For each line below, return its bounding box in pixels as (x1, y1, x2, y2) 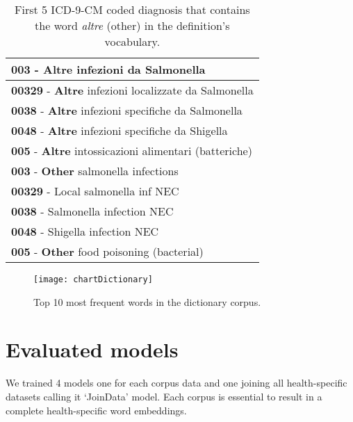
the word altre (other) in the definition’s (35, 17, 230, 33)
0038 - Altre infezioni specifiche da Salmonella (11, 102, 243, 118)
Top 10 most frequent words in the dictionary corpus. (33, 294, 261, 309)
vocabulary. (104, 33, 161, 49)
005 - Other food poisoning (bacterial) (11, 243, 204, 259)
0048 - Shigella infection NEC (11, 223, 159, 239)
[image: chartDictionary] (33, 275, 153, 284)
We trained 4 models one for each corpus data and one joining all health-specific (6, 375, 347, 390)
